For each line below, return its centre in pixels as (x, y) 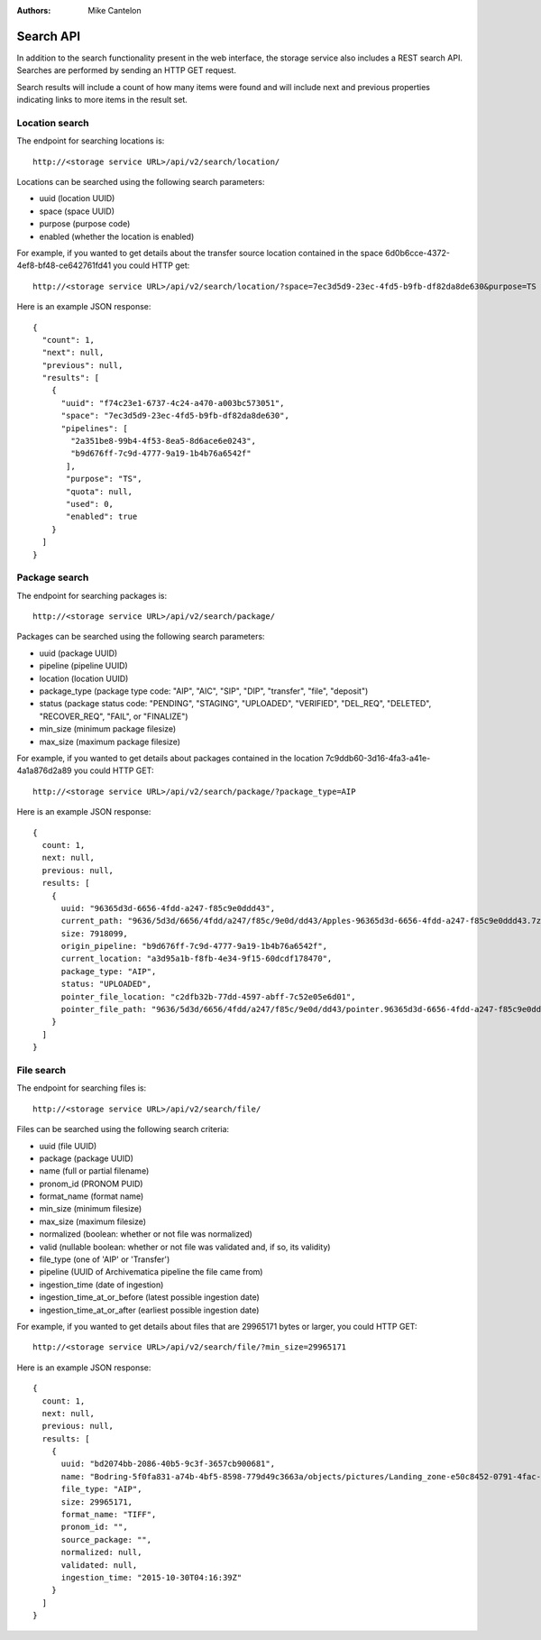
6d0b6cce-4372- (417, 253)
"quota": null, (100, 491)
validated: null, (99, 1565)
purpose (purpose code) (85, 224)
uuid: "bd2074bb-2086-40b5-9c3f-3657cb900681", (168, 1464)
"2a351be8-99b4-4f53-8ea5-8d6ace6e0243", (164, 441)
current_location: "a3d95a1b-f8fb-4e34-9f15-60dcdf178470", (197, 959)
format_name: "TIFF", (109, 1515)
